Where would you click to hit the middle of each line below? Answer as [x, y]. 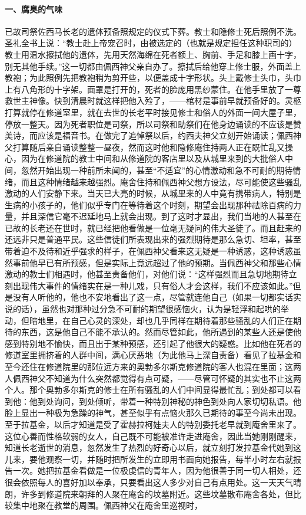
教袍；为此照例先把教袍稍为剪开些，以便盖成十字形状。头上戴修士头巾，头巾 [153, 78]
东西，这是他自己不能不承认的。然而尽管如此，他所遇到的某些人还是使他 [161, 332]
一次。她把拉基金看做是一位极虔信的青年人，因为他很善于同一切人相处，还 [157, 470]
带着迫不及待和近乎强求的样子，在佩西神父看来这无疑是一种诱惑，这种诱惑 [149, 251]
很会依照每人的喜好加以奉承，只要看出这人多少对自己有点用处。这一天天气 [149, 482]
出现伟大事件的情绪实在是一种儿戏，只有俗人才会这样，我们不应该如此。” [153, 285]
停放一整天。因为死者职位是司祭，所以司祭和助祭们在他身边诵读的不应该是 [149, 124]
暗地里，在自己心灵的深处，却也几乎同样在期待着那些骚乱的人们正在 [161, 320]
